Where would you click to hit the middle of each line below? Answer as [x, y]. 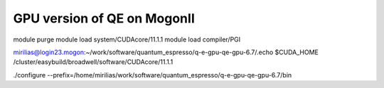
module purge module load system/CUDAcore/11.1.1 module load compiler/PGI [127, 39]
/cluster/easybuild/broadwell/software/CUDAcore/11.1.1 [93, 62]
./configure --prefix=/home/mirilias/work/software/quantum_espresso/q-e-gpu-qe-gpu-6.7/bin [153, 75]
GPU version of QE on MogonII [104, 18]
